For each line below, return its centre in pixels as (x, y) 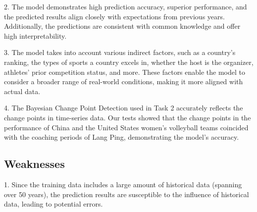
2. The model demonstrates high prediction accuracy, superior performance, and (126, 6)
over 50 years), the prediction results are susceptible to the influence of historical (127, 194)
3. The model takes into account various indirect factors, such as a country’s (120, 52)
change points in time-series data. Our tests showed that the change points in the (128, 117)
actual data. (22, 91)
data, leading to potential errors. (53, 204)
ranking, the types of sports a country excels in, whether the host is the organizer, (129, 62)
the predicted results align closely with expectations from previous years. (114, 16)
